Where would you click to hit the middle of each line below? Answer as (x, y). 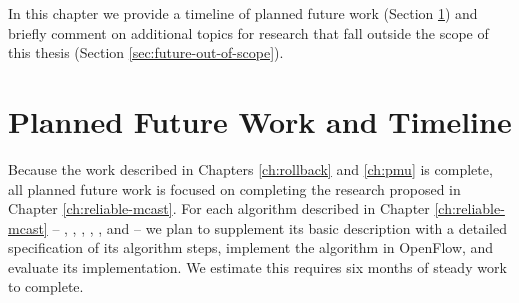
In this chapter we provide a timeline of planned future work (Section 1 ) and (243, 13)
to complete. (46, 286)
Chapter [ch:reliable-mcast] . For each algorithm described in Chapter (219, 208)
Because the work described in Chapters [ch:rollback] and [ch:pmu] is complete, (250, 168)
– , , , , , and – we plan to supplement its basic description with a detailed (279, 227)
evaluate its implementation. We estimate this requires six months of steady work (257, 266)
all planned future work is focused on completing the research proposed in (234, 188)
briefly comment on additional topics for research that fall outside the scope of (248, 32)
